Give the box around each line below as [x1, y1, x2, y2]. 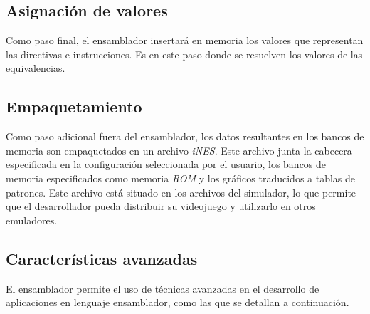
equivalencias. [6, 61, 65, 75]
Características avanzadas [6, 247, 198, 269]
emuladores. [6, 212, 58, 227]
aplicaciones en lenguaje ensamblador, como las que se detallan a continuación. [6, 295, 349, 310]
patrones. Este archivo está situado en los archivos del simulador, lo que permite [6, 184, 356, 199]
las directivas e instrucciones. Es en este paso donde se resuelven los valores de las [6, 46, 363, 61]
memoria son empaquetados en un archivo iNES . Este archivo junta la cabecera [6, 142, 352, 157]
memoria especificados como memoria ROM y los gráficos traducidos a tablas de [6, 170, 356, 185]
